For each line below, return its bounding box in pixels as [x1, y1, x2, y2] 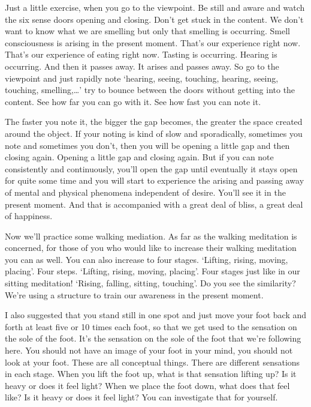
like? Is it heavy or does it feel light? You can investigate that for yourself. [5, 391, 278, 403]
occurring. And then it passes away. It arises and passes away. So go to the [5, 59, 279, 72]
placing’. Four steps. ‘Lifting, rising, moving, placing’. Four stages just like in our [5, 265, 300, 277]
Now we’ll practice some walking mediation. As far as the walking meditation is [5, 229, 297, 242]
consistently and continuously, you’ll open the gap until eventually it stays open [5, 162, 298, 175]
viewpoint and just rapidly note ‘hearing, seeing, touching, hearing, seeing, [5, 71, 279, 84]
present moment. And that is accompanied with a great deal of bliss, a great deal [5, 197, 303, 210]
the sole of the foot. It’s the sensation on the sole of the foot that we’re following [5, 332, 301, 345]
